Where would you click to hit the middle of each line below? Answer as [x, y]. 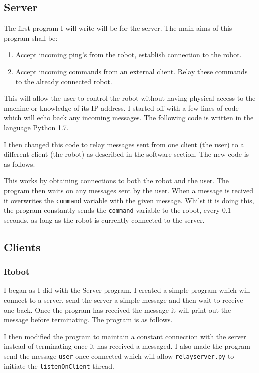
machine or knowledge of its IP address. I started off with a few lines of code [121, 108]
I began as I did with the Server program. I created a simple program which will [127, 290]
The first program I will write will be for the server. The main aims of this [118, 28]
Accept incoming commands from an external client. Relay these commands [131, 71]
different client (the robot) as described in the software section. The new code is [127, 154]
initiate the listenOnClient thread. [59, 366]
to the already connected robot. [64, 81]
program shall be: [31, 38]
